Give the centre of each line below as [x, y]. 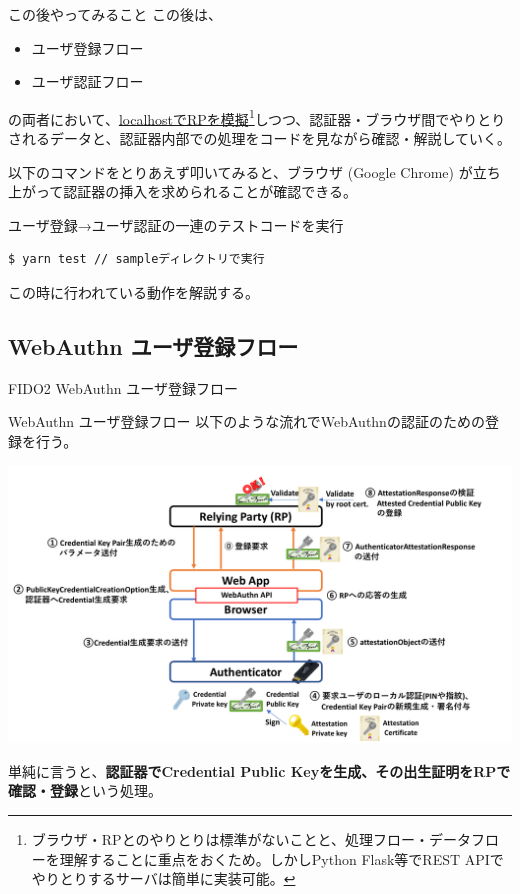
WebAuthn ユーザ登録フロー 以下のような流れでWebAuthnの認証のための [246, 421]
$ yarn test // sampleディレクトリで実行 [136, 259]
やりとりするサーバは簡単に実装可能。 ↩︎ [163, 878]
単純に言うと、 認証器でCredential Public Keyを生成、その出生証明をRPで [259, 770]
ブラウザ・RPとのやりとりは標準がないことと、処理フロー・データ [251, 838]
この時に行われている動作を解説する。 [133, 292]
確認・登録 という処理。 [85, 790]
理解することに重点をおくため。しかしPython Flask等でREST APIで [281, 858]
